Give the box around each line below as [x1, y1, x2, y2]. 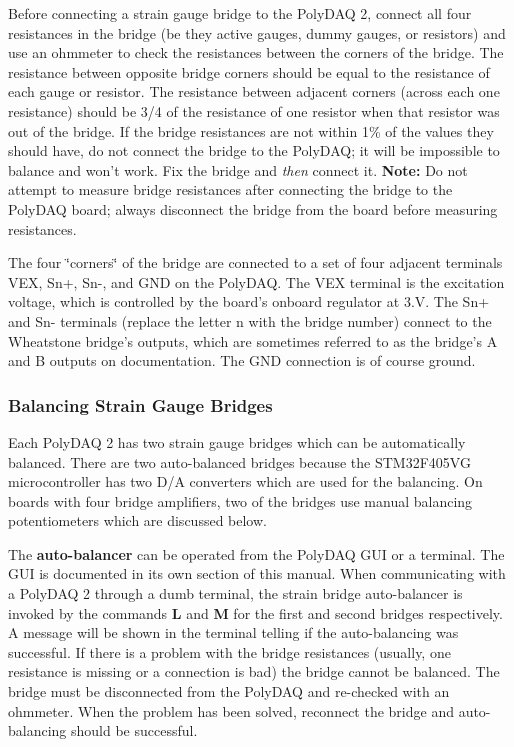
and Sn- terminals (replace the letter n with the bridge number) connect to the [8, 310, 492, 331]
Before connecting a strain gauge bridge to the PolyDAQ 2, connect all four [8, 3, 472, 23]
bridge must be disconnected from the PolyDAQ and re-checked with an [8, 681, 450, 702]
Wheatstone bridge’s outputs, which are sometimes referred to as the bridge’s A [8, 330, 498, 351]
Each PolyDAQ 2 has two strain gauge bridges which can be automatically [8, 431, 466, 452]
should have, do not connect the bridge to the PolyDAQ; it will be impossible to [8, 140, 500, 161]
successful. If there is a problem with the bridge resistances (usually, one [8, 641, 451, 662]
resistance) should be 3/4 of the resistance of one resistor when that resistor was [8, 100, 500, 121]
